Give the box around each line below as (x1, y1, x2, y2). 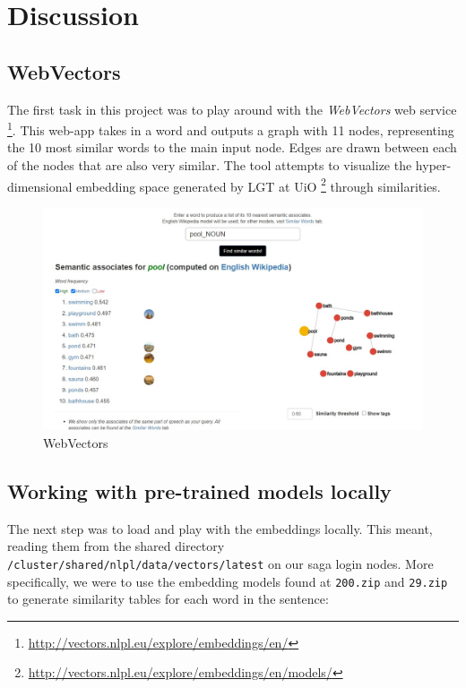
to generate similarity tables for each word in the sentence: (7, 589, 329, 608)
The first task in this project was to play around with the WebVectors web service (7, 99, 457, 118)
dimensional (7, 176, 73, 195)
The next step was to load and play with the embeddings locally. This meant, (7, 519, 433, 537)
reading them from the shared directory (7, 537, 225, 555)
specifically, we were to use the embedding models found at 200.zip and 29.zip (7, 572, 448, 590)
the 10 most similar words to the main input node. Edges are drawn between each (7, 138, 457, 157)
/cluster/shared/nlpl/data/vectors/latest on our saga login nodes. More (7, 554, 434, 572)
